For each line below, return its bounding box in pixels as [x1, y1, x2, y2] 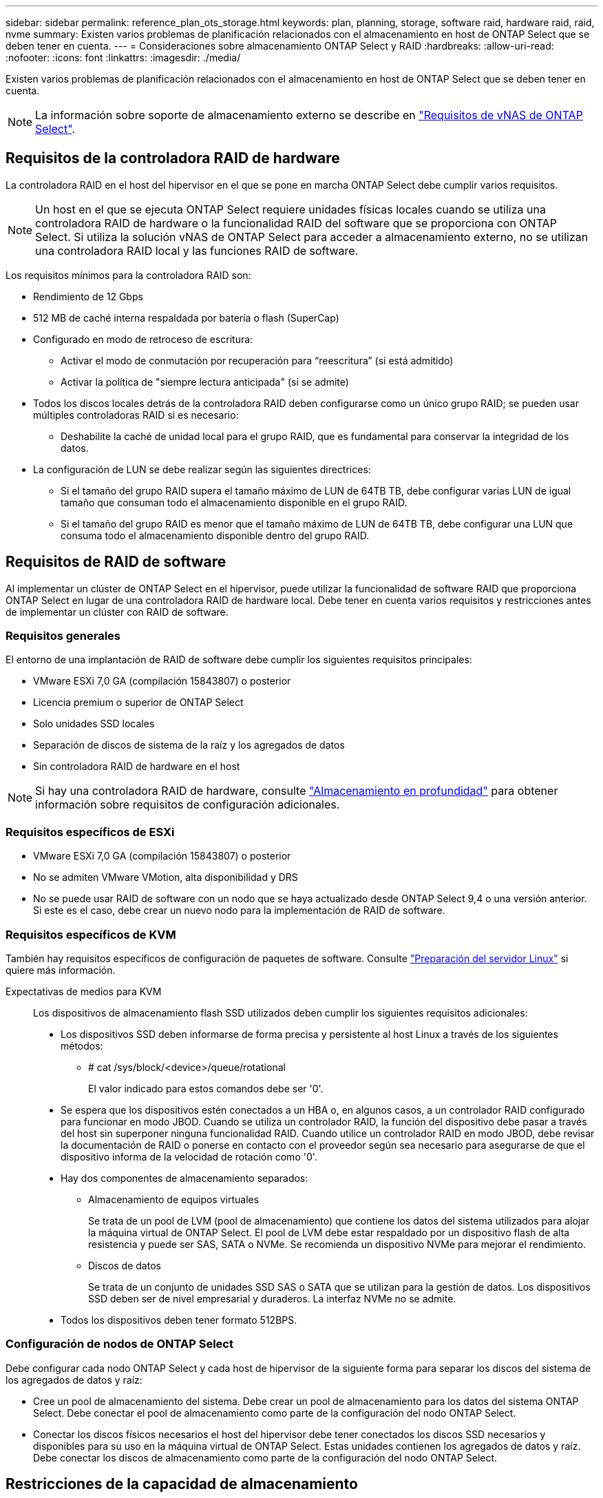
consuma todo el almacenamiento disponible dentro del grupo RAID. [61, 529, 370, 541]
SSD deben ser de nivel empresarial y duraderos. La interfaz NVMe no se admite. [88, 1292, 456, 1304]
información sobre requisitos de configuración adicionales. [35, 798, 340, 812]
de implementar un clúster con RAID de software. [6, 605, 229, 618]
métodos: [61, 1039, 103, 1052]
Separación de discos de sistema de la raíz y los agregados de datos [33, 739, 345, 751]
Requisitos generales [6, 629, 121, 643]
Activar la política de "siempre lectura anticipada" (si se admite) [61, 375, 349, 388]
